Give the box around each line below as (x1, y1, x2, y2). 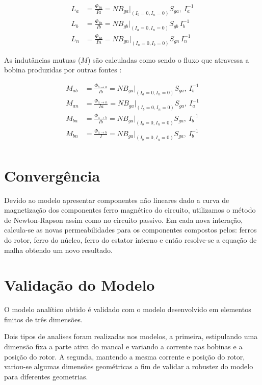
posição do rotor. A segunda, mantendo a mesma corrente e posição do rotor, (4, 351, 245, 362)
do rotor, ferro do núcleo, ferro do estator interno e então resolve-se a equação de (4, 234, 257, 245)
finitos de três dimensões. (4, 314, 83, 324)
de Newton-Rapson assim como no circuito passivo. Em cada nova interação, (4, 214, 243, 225)
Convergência (4, 165, 100, 186)
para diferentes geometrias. (4, 371, 88, 381)
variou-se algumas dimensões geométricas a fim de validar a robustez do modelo (4, 361, 253, 372)
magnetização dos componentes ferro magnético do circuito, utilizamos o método (4, 204, 256, 215)
